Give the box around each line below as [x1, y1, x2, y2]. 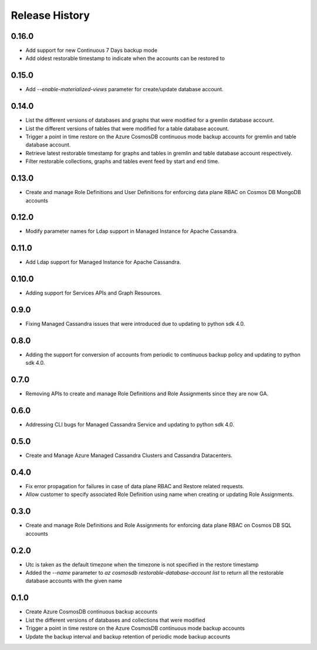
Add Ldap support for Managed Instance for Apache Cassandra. [25, 259, 181, 266]
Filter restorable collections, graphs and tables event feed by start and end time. [25, 158, 220, 165]
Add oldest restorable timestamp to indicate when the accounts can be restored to [25, 55, 225, 62]
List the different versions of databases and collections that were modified [25, 616, 205, 624]
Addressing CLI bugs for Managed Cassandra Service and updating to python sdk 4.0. [25, 421, 235, 428]
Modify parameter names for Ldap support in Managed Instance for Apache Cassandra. [25, 228, 238, 235]
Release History [11, 9, 90, 22]
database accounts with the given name [25, 577, 123, 585]
